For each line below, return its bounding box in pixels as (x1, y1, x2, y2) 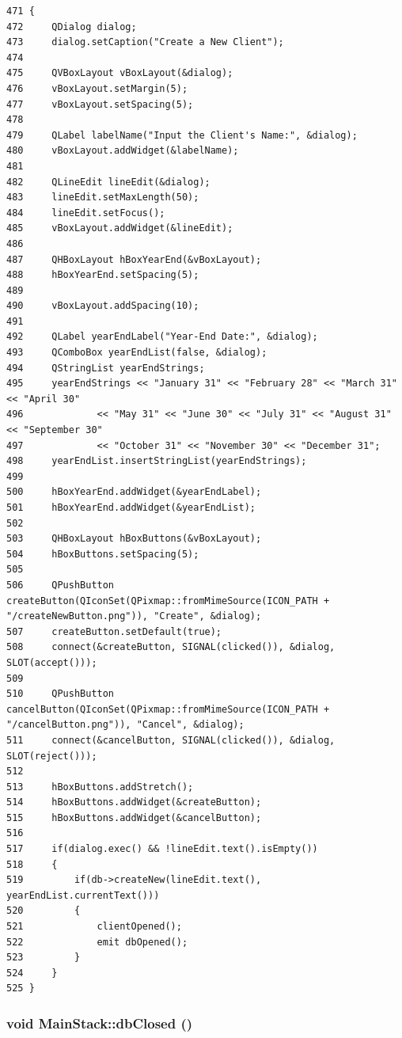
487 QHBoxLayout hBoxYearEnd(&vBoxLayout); (6, 253, 262, 265)
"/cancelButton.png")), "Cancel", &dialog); (6, 719, 245, 731)
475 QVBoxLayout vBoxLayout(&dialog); (6, 67, 233, 79)
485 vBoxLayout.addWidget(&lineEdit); (6, 222, 233, 234)
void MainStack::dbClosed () (6, 1013, 193, 1032)
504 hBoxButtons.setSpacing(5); (6, 548, 199, 560)
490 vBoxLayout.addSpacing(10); (6, 300, 199, 312)
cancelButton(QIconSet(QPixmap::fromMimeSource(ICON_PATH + (6, 703, 330, 715)
